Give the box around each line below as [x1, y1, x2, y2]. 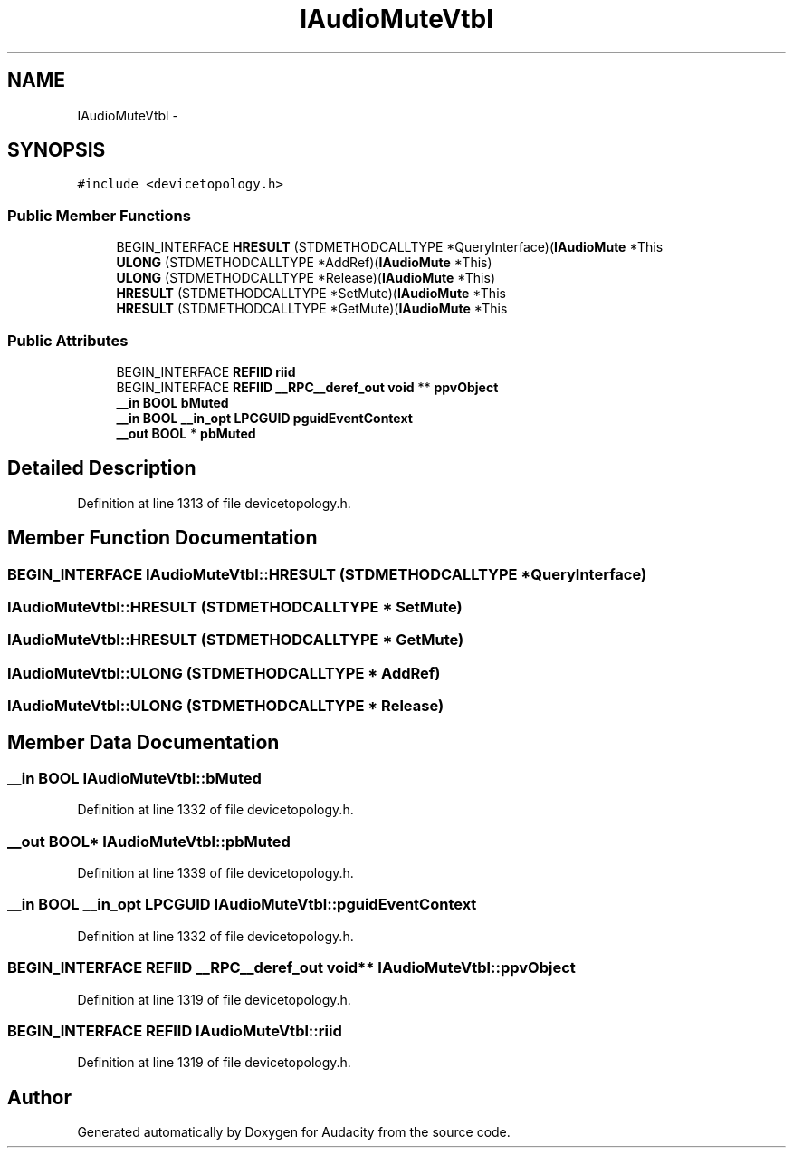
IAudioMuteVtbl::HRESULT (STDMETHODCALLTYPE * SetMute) [7, 598, 463, 616]
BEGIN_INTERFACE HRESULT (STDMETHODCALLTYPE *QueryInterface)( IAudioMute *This [116, 239, 664, 255]
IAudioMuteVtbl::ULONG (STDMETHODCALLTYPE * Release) [7, 697, 444, 716]
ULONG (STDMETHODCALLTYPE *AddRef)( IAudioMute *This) [116, 255, 492, 271]
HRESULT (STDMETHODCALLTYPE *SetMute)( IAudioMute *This [116, 285, 506, 302]
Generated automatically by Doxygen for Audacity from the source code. [77, 1124, 511, 1141]
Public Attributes [7, 331, 129, 350]
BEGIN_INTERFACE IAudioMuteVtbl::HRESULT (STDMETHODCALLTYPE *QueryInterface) [7, 564, 647, 583]
